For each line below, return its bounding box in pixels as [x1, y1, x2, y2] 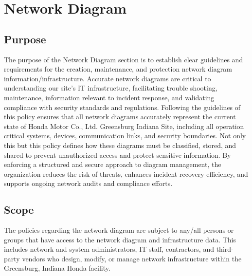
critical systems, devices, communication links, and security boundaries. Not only [4, 130, 246, 141]
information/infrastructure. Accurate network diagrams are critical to [4, 73, 211, 83]
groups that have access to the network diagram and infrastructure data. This [4, 234, 236, 244]
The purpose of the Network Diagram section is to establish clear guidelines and [4, 54, 243, 64]
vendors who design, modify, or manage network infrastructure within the [22, 253, 242, 263]
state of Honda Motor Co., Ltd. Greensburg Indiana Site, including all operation [4, 121, 244, 131]
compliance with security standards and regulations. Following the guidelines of [4, 102, 241, 112]
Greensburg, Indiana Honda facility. [4, 263, 110, 273]
